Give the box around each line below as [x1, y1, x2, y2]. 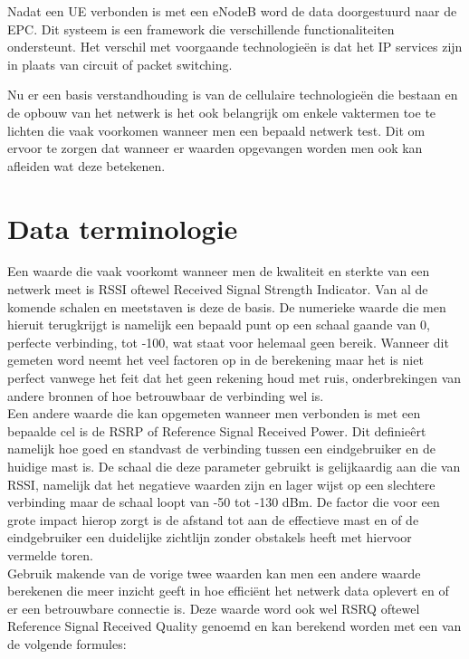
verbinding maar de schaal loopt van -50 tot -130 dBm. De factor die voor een [7, 492, 440, 511]
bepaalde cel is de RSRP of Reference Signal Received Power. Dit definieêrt [7, 421, 426, 440]
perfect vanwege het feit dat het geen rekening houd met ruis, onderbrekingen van [7, 368, 462, 387]
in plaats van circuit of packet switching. [7, 54, 233, 73]
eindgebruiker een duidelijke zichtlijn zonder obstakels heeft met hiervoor [7, 528, 412, 547]
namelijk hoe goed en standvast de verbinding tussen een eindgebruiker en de [7, 439, 435, 458]
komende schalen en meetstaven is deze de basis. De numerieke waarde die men [7, 297, 446, 316]
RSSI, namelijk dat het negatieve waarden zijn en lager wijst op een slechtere [7, 474, 435, 493]
